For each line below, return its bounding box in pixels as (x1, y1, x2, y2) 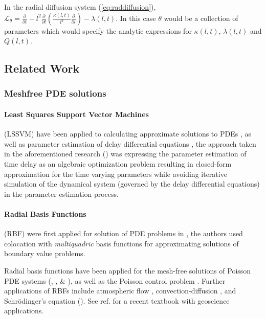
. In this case (116, 12, 156, 23)
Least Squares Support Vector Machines (4, 109, 149, 119)
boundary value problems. (4, 248, 85, 259)
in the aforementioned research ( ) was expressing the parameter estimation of (4, 148, 247, 159)
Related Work (4, 60, 80, 76)
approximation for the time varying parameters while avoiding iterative (4, 168, 227, 179)
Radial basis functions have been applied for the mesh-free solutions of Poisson (4, 265, 251, 276)
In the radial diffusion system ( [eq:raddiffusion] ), (4, 2, 156, 12)
